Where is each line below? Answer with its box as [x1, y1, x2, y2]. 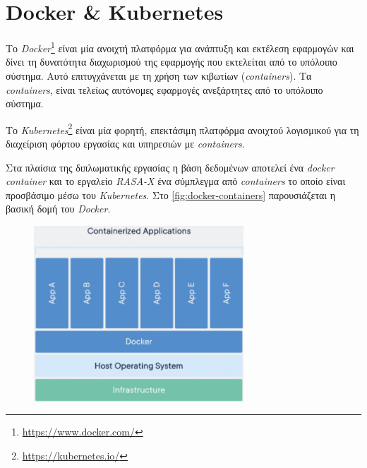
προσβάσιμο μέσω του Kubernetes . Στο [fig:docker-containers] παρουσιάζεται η [6, 187, 336, 202]
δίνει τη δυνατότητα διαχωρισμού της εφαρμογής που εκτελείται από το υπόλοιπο [6, 54, 337, 69]
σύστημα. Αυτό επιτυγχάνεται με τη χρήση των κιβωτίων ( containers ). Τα [6, 68, 312, 83]
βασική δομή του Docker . [6, 201, 111, 216]
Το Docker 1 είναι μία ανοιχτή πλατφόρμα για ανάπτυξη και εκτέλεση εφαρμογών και [6, 39, 354, 55]
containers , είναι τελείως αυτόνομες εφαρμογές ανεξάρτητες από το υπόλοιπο [6, 82, 323, 97]
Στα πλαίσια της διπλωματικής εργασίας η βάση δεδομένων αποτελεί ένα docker [6, 160, 335, 174]
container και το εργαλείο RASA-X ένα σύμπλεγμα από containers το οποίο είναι [6, 174, 346, 188]
